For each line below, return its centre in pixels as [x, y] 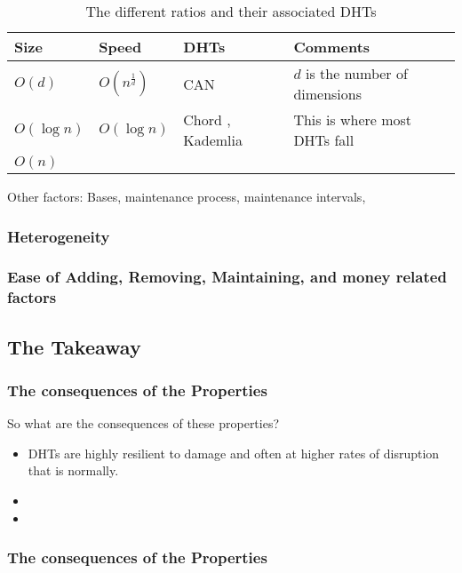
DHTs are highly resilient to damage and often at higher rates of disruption [234, 453]
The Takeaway [74, 346]
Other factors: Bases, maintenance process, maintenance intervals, [187, 196]
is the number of [357, 73]
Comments [332, 47]
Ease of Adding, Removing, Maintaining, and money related [227, 277]
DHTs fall [324, 140]
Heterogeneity [59, 236]
